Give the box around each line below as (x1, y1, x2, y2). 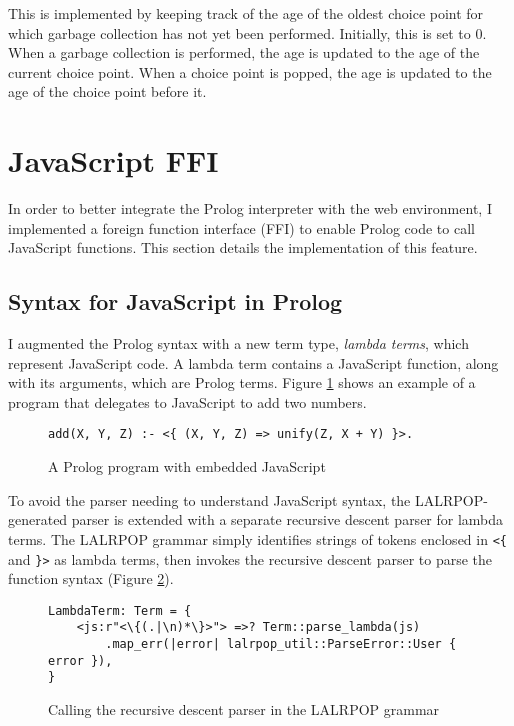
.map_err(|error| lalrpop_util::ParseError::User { (105, 637, 457, 652)
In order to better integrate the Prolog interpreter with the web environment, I (8, 198, 492, 219)
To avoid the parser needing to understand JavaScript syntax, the (8, 489, 411, 510)
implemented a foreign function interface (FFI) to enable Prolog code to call (8, 217, 475, 238)
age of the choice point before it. (8, 81, 207, 102)
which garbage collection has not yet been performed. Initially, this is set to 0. (8, 22, 487, 43)
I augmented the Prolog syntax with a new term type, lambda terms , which (8, 333, 469, 354)
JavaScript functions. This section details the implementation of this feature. (8, 237, 478, 258)
